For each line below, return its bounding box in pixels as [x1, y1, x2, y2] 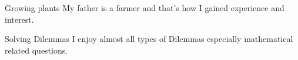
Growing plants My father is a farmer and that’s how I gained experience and [5, 2, 284, 13]
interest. [5, 13, 34, 25]
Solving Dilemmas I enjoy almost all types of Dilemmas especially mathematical [5, 33, 293, 45]
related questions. [5, 44, 68, 56]
